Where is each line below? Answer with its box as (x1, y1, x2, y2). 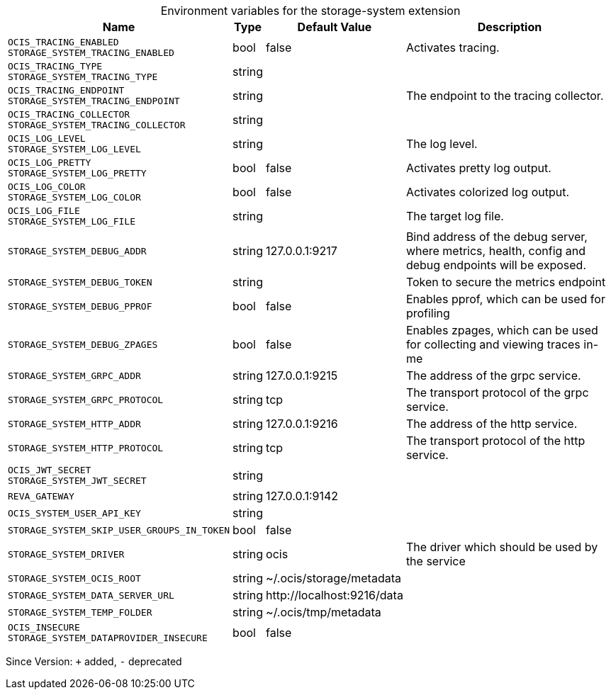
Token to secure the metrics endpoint (405, 275, 606, 289)
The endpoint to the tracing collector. (405, 89, 604, 103)
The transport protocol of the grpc (405, 385, 589, 400)
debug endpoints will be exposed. (405, 258, 587, 272)
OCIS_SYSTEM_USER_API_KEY (8, 507, 141, 519)
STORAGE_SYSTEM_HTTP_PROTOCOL (8, 442, 164, 453)
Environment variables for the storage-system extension (160, 4, 461, 18)
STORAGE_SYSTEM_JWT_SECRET (8, 475, 147, 486)
